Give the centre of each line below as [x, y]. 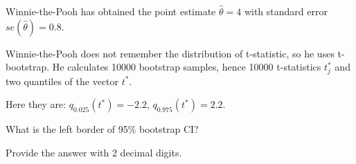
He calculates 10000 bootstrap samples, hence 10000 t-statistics [187, 67]
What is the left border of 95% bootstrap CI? [102, 129]
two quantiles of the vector [62, 81]
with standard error [286, 11]
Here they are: [36, 104]
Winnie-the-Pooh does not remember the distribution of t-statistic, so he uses [170, 53]
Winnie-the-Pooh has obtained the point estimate [111, 11]
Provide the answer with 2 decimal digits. [94, 152]
